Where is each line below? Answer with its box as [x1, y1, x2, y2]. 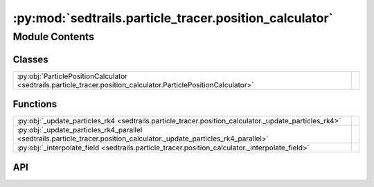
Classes [12, 53, 48, 65]
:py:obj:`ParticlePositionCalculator [17, 71, 128, 81]
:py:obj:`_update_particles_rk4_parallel [17, 125, 143, 135]
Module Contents [12, 30, 95, 43]
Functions [12, 98, 57, 110]
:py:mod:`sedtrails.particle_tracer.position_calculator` [12, 10, 334, 26]
